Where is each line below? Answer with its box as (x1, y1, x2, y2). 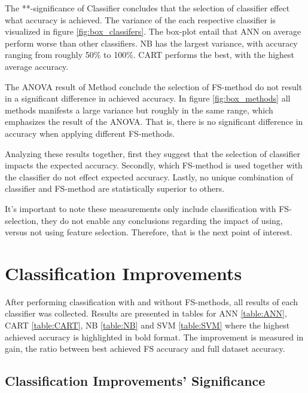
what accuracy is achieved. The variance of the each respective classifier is (5, 13, 276, 26)
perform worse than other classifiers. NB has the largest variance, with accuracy (5, 36, 298, 49)
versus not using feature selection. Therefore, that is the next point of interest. (5, 226, 292, 238)
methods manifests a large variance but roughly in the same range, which (5, 103, 273, 116)
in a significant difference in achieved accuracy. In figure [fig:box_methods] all (5, 92, 291, 105)
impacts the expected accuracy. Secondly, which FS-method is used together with (5, 159, 303, 171)
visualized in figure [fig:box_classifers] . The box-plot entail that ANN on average (5, 25, 301, 38)
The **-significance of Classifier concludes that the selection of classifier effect (5, 2, 290, 14)
